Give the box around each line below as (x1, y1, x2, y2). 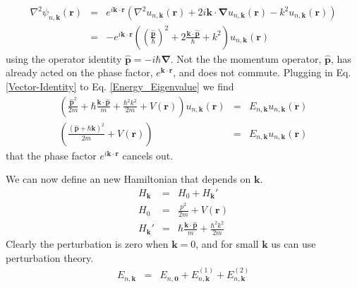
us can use (271, 236, 316, 251)
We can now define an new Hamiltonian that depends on (6, 172, 251, 186)
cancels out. (122, 148, 174, 162)
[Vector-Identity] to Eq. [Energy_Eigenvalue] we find (6, 79, 234, 94)
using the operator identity (6, 51, 122, 66)
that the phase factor (6, 148, 97, 162)
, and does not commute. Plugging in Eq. (173, 65, 351, 80)
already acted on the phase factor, (6, 65, 153, 80)
